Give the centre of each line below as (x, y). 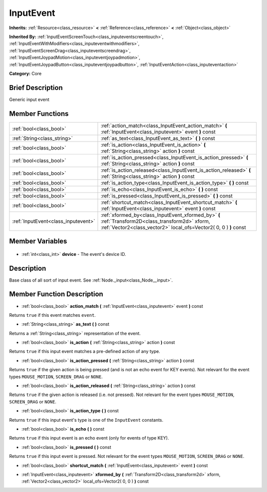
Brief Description (36, 87)
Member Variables (38, 241)
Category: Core (25, 73)
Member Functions (39, 114)
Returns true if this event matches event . (52, 315)
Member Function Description (56, 294)
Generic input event (29, 99)
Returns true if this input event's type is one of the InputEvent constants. (86, 420)
